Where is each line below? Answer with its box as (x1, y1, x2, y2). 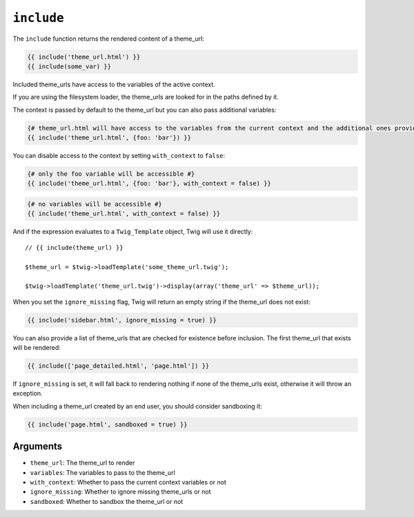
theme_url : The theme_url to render (30, 459, 135, 467)
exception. (12, 389, 43, 398)
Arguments (12, 440, 63, 452)
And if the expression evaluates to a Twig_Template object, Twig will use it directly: (12, 228, 253, 236)
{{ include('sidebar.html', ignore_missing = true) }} (27, 316, 217, 324)
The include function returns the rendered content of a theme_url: (12, 35, 205, 43)
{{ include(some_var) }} (27, 62, 112, 70)
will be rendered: (12, 344, 61, 352)
